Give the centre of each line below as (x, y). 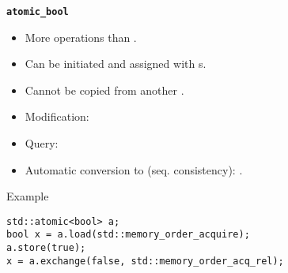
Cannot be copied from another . (104, 90)
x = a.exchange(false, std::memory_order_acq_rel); (145, 261)
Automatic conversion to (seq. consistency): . (134, 169)
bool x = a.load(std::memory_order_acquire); (128, 235)
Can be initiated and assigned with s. (116, 64)
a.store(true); (46, 248)
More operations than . (81, 37)
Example (28, 196)
